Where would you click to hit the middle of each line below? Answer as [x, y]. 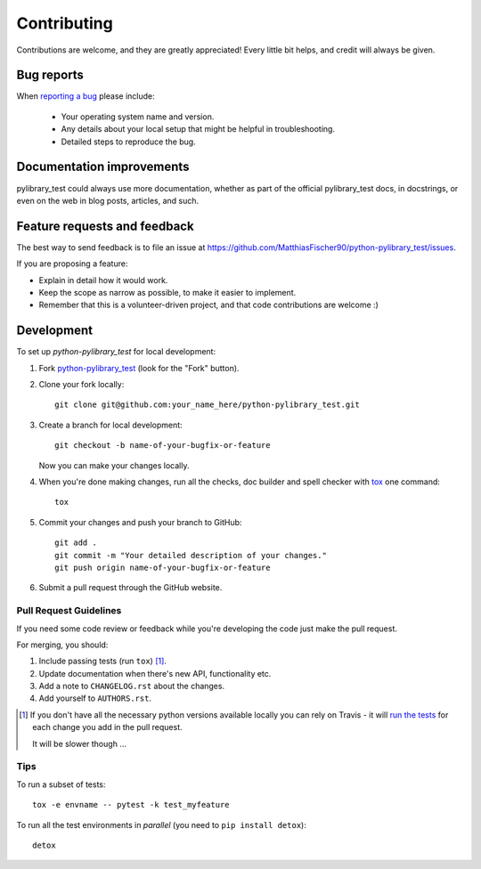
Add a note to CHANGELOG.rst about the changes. [132, 686]
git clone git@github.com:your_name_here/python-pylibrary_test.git [207, 405]
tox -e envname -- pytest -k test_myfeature [131, 805]
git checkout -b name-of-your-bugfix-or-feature [163, 446]
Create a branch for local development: [110, 425]
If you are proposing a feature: [72, 264]
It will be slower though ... [79, 743]
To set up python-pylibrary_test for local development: [116, 352]
